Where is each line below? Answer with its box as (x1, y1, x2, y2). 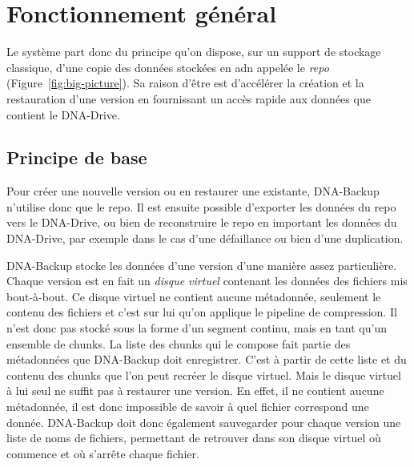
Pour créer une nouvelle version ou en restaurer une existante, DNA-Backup (6, 183, 380, 199)
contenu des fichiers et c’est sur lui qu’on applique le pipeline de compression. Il (6, 304, 397, 320)
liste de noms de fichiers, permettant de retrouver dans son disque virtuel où (6, 429, 381, 446)
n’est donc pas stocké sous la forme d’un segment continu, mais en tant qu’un (6, 320, 387, 336)
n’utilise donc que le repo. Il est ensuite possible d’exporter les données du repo (6, 198, 396, 215)
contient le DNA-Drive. (6, 106, 120, 123)
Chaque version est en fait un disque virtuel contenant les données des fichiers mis (6, 272, 408, 289)
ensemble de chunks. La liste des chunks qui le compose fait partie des (6, 335, 351, 352)
